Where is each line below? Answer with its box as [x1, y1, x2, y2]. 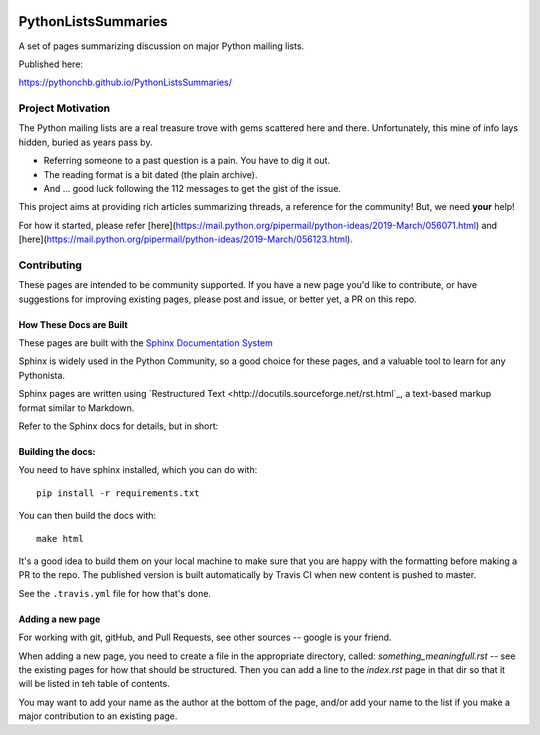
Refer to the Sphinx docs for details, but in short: [18, 420, 219, 432]
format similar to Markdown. [18, 401, 135, 414]
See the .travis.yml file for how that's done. [18, 587, 212, 599]
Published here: [18, 58, 84, 70]
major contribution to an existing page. [18, 710, 178, 722]
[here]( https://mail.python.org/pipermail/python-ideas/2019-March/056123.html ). [18, 233, 354, 245]
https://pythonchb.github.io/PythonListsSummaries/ [18, 76, 232, 89]
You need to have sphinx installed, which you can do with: [18, 464, 258, 476]
